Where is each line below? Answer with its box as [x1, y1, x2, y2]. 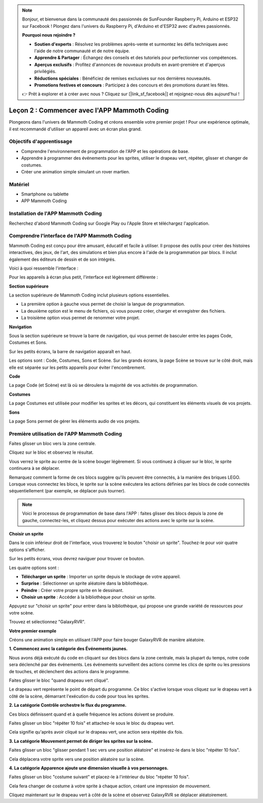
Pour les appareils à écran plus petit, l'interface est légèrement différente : [9, 274, 158, 280]
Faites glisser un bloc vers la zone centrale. [9, 441, 96, 446]
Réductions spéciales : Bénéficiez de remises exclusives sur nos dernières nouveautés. [34, 75, 211, 81]
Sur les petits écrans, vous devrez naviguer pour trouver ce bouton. [9, 556, 145, 562]
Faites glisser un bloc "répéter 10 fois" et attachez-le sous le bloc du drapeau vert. [9, 720, 175, 726]
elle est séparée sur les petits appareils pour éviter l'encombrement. [9, 364, 146, 370]
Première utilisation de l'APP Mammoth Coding [9, 430, 122, 437]
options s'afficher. [9, 547, 46, 552]
